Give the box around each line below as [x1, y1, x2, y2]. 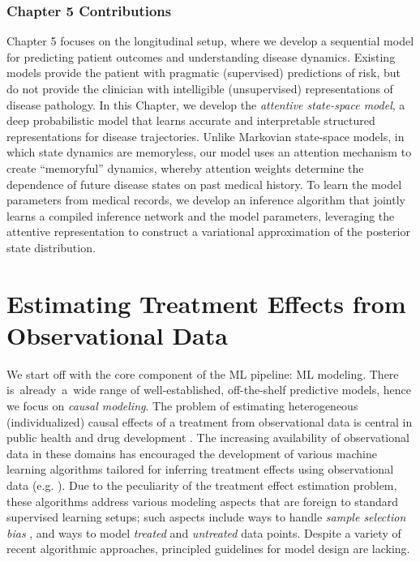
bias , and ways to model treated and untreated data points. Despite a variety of [6, 524, 401, 541]
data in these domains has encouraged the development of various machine [6, 444, 377, 461]
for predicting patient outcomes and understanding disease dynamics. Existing [6, 48, 396, 65]
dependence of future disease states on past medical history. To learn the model [6, 175, 402, 192]
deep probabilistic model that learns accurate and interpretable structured [6, 112, 375, 129]
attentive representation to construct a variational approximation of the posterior [6, 223, 410, 240]
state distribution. [6, 238, 96, 255]
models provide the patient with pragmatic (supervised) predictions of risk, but [6, 64, 401, 81]
